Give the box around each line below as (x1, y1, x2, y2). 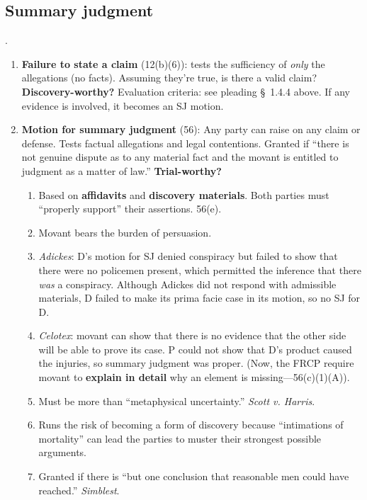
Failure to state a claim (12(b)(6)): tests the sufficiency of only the (21, 56, 325, 71)
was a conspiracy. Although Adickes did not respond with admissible (38, 276, 337, 291)
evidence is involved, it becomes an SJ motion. (21, 98, 224, 113)
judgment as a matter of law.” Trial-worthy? (21, 163, 222, 178)
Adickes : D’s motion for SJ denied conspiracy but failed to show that (38, 249, 338, 263)
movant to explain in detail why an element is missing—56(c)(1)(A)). (38, 370, 350, 385)
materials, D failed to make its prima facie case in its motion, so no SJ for (38, 290, 361, 305)
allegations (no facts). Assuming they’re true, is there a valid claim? (21, 70, 317, 85)
